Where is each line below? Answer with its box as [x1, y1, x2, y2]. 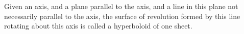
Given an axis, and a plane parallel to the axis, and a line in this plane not [4, 1, 238, 11]
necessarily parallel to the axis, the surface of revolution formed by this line [4, 10, 240, 21]
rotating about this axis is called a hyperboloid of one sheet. [4, 20, 192, 31]
